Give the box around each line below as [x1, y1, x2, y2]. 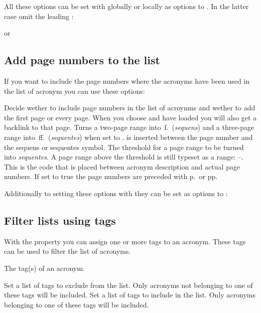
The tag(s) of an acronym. [4, 262, 85, 273]
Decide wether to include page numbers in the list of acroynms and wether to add [4, 102, 255, 113]
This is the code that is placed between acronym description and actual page [4, 161, 240, 172]
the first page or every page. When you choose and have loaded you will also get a [4, 112, 257, 122]
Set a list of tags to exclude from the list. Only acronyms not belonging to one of [4, 279, 253, 290]
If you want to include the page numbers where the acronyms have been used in [4, 75, 250, 86]
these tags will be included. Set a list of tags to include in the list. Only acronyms [4, 289, 255, 300]
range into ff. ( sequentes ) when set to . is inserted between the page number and [4, 131, 253, 142]
